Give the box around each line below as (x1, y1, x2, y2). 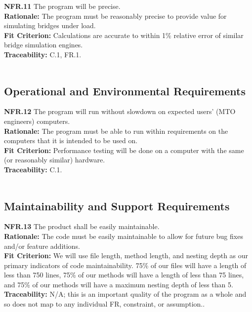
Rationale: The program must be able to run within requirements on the (4, 125, 228, 136)
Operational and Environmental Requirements (4, 83, 246, 98)
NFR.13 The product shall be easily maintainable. (4, 221, 160, 232)
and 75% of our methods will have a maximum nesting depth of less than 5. (4, 279, 233, 289)
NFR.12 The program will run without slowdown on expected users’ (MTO (4, 106, 236, 117)
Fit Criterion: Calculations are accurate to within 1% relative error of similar (4, 30, 244, 40)
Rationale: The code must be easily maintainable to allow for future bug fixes (4, 231, 243, 241)
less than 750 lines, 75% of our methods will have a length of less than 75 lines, (4, 270, 244, 280)
